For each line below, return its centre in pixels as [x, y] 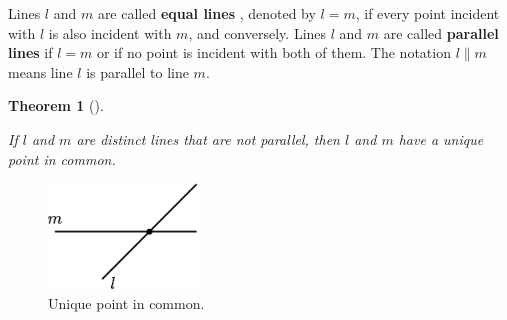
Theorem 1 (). [56, 105]
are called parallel [441, 32]
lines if [30, 52]
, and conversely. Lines [257, 32]
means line [40, 71]
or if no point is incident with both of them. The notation [273, 52]
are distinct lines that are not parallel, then [208, 138]
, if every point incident [427, 13]
